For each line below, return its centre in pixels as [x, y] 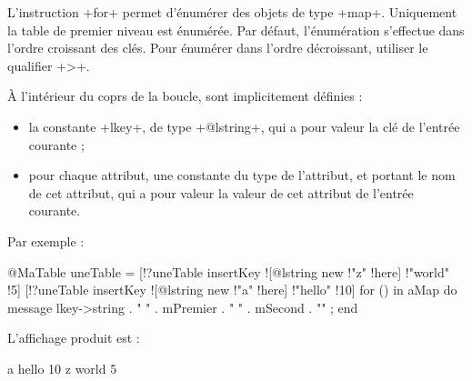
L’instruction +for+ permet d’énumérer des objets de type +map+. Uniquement [232, 12]
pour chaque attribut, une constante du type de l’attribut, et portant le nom [242, 175]
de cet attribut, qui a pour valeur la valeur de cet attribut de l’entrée [221, 192]
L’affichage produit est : [74, 338]
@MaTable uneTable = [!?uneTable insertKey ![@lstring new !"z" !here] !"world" [229, 271]
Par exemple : [46, 241]
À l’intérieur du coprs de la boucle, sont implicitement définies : [185, 96]
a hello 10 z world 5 [62, 368]
